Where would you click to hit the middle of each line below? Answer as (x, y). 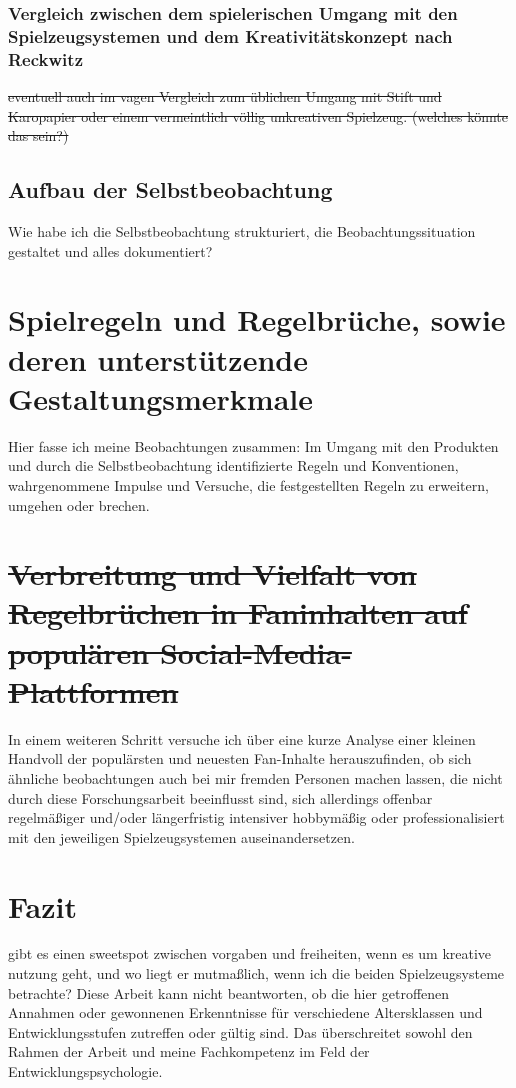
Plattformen (93, 690)
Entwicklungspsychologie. (85, 1071)
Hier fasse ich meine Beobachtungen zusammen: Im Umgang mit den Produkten (253, 445)
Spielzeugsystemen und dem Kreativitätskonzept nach (230, 35)
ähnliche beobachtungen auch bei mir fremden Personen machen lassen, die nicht (255, 777)
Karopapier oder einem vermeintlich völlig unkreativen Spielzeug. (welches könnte (258, 115)
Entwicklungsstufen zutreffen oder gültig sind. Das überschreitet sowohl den (240, 1031)
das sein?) (38, 135)
